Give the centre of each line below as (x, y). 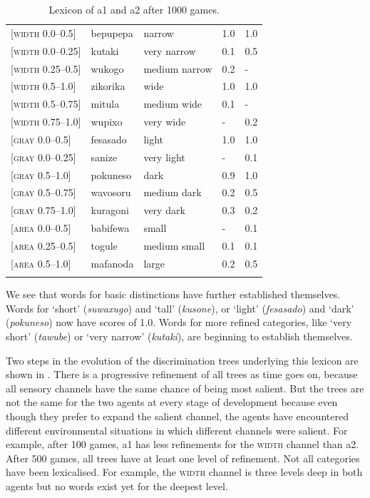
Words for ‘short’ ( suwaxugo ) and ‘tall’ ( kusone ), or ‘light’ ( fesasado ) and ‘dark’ (180, 308)
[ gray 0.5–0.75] (43, 192)
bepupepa (112, 32)
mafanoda (112, 263)
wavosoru (111, 192)
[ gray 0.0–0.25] (43, 157)
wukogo (107, 68)
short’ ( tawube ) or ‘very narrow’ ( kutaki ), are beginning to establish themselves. (179, 336)
